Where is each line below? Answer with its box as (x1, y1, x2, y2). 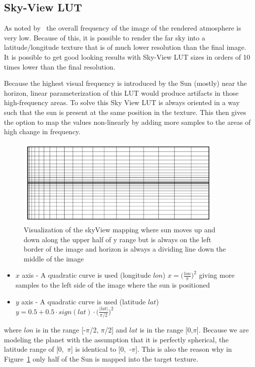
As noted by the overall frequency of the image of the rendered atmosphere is (4, 23, 241, 33)
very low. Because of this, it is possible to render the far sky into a (4, 32, 205, 42)
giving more (199, 270, 235, 280)
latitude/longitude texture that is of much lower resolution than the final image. (4, 42, 247, 52)
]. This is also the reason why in (135, 344, 232, 354)
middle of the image (24, 253, 84, 263)
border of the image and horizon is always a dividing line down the (24, 244, 226, 254)
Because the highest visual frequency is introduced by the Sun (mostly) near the (4, 78, 247, 88)
